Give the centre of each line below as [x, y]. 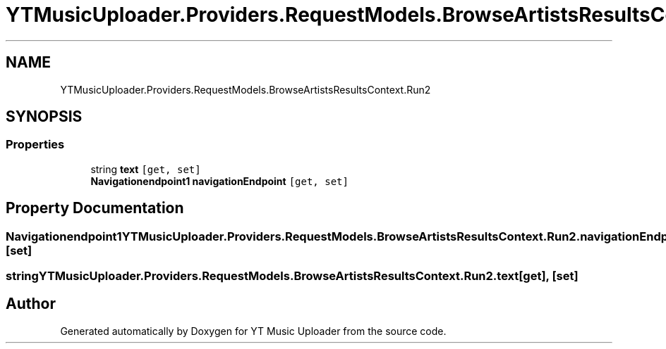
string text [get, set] [146, 169]
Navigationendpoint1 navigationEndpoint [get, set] [219, 181]
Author [31, 304]
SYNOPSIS [44, 117]
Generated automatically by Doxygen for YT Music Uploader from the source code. [253, 331]
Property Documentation [95, 208]
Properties [35, 145]
